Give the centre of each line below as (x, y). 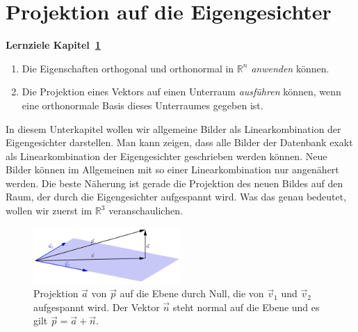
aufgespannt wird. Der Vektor (97, 307)
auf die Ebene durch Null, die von (192, 293)
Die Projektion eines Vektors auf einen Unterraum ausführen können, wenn (181, 92)
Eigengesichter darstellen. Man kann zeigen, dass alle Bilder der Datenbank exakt (179, 142)
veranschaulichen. (146, 211)
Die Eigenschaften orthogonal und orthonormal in (128, 68)
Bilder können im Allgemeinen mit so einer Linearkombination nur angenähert (172, 169)
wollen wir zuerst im (49, 211)
